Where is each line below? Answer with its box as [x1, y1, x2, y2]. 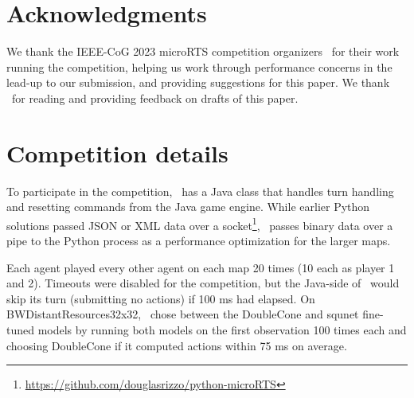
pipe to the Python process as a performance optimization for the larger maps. [6, 232, 391, 249]
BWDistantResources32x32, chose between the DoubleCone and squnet [6, 306, 359, 322]
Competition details [6, 136, 228, 169]
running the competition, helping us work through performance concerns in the [6, 58, 393, 75]
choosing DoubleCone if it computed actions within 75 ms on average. [6, 337, 347, 353]
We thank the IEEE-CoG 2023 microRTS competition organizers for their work [6, 43, 400, 60]
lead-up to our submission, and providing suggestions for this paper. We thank [6, 74, 390, 91]
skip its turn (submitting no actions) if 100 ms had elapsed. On [6, 290, 315, 306]
